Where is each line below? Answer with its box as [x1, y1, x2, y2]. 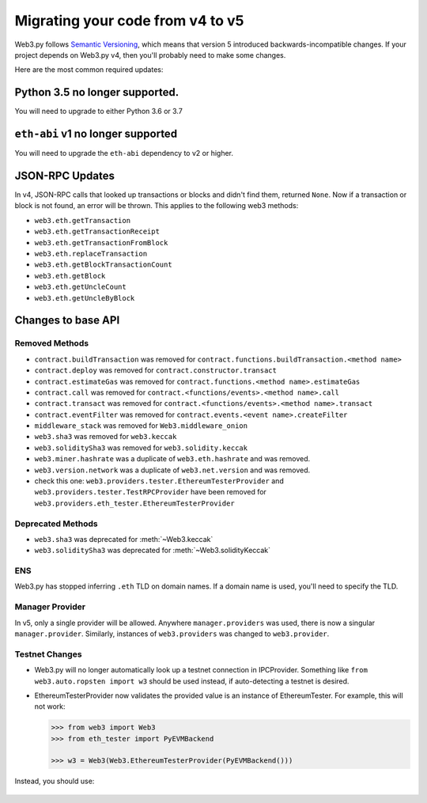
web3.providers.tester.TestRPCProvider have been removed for [34, 487, 266, 497]
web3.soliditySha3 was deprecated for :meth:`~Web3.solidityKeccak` [34, 546, 271, 555]
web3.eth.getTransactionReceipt [34, 227, 160, 237]
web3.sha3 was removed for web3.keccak [34, 432, 177, 441]
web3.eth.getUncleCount [34, 282, 127, 292]
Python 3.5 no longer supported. [14, 85, 179, 99]
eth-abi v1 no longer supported [14, 127, 178, 141]
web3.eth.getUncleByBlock [34, 294, 135, 302]
